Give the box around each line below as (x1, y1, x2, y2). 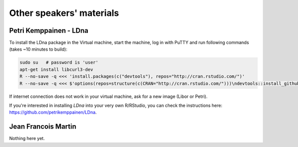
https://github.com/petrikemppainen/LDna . (9, 109, 97, 115)
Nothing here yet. (9, 136, 45, 142)
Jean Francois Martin (9, 122, 76, 131)
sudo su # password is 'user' (19, 60, 99, 66)
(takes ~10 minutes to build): (9, 46, 68, 52)
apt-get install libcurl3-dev (19, 67, 93, 72)
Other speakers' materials (9, 7, 119, 18)
